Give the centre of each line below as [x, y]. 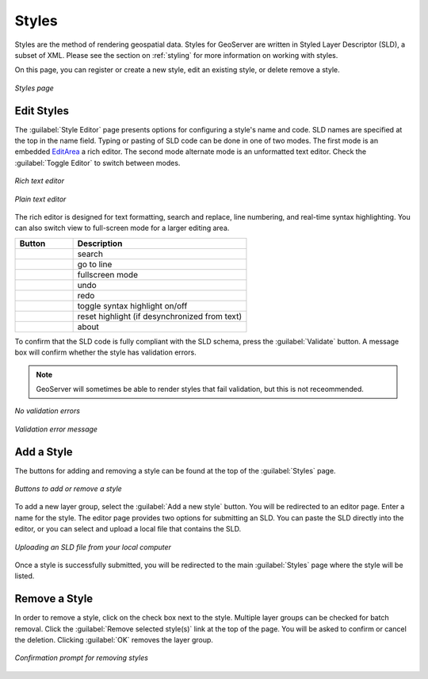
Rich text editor [40, 181]
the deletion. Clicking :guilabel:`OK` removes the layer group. [114, 640]
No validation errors [48, 411]
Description [100, 244]
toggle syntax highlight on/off [132, 305]
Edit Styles [42, 111]
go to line [95, 264]
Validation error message [56, 429]
